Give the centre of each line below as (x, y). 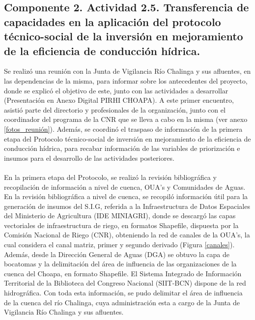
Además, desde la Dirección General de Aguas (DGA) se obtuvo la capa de (117, 254)
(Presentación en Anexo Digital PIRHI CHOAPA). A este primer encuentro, (119, 100)
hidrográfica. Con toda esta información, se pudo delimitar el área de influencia (123, 293)
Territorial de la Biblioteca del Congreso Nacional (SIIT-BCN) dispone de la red (125, 283)
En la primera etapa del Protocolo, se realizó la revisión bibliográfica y (110, 177)
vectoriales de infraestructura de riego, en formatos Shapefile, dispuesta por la (121, 225)
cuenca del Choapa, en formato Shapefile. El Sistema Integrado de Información (123, 273)
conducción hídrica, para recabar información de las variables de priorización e (122, 148)
